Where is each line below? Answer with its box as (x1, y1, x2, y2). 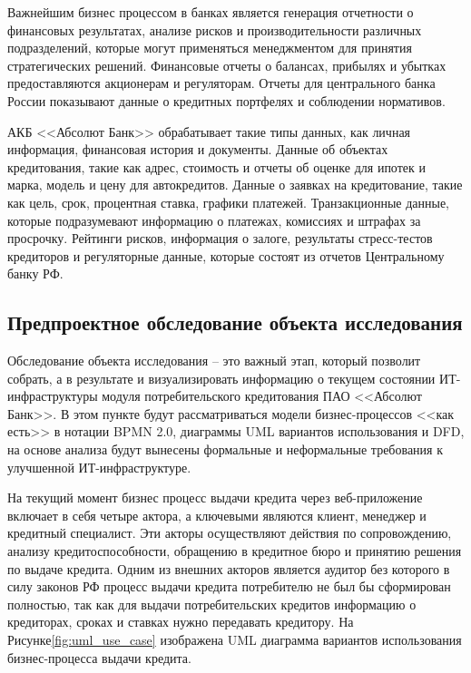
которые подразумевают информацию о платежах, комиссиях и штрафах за (7, 210, 421, 229)
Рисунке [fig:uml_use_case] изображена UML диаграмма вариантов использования (7, 630, 462, 649)
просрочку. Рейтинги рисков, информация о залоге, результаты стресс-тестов (7, 229, 433, 248)
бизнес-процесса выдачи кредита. (7, 648, 191, 667)
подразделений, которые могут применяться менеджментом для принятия (7, 38, 412, 57)
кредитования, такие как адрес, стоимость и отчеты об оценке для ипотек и (7, 157, 426, 176)
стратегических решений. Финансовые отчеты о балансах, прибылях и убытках (7, 55, 446, 74)
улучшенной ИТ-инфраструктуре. (7, 457, 191, 476)
